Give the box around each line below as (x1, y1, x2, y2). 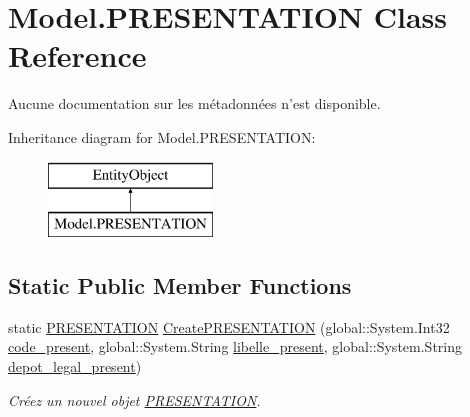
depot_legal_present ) (8, 356, 142, 377)
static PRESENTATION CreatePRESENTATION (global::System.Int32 (8, 316, 450, 337)
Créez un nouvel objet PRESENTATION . (8, 389, 261, 410)
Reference (8, 35, 147, 76)
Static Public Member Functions (8, 270, 352, 301)
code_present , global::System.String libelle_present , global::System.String (8, 336, 462, 357)
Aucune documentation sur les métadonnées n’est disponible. (8, 93, 381, 114)
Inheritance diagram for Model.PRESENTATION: (8, 126, 316, 147)
